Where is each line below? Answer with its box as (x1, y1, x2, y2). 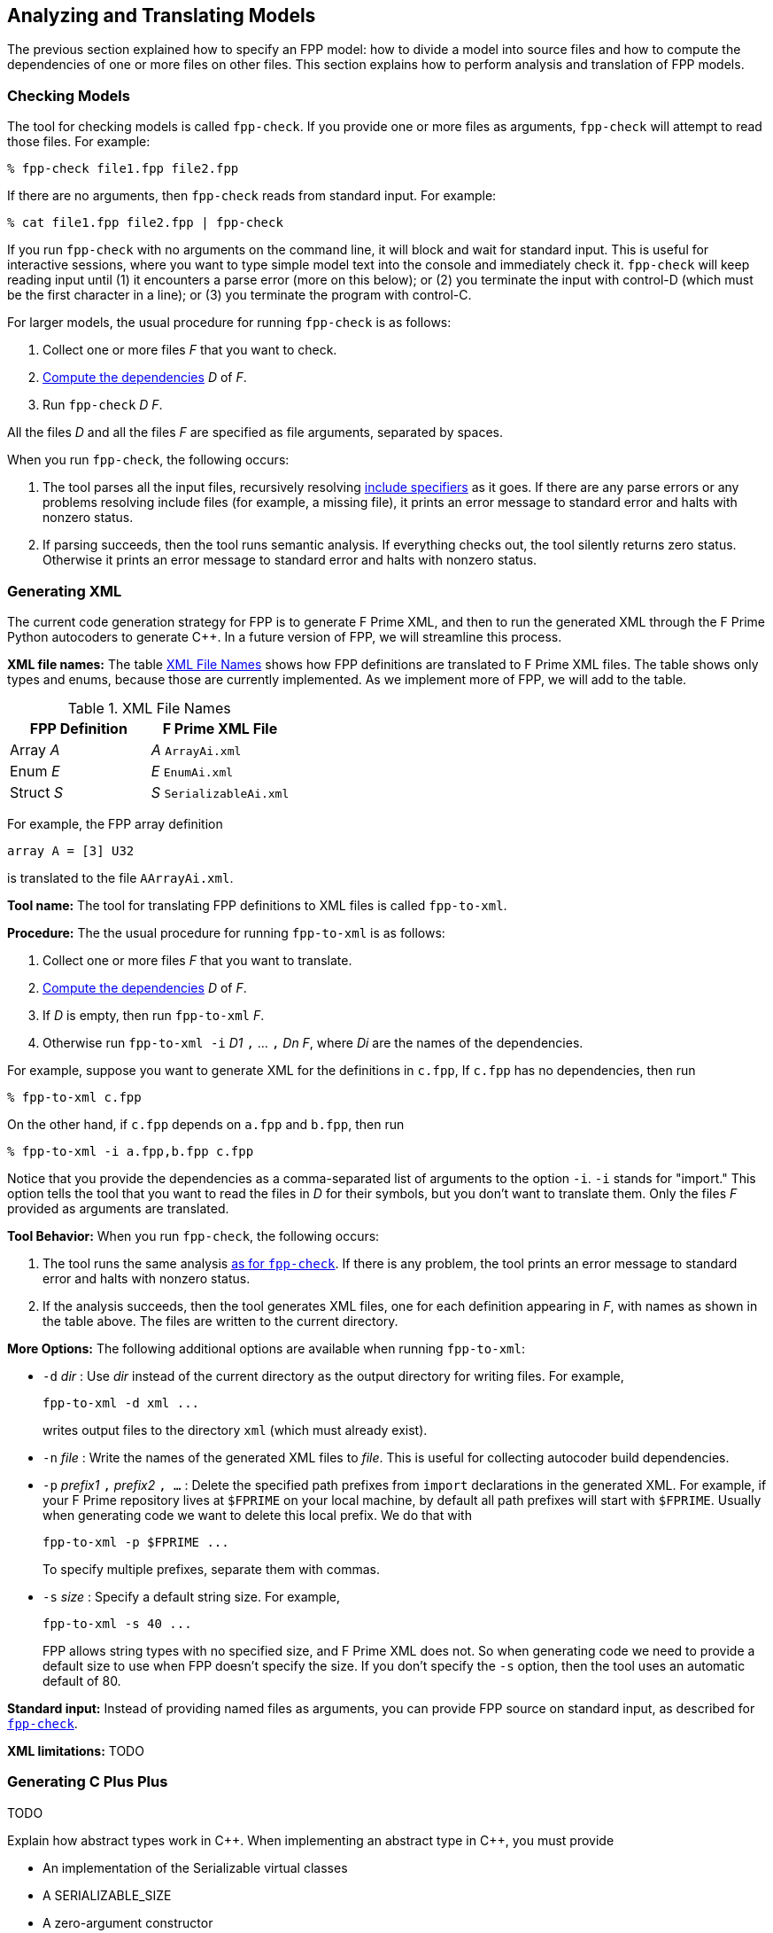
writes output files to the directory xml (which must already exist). (43, 1422, 428, 1438)
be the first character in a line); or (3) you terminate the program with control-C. (7, 287, 472, 303)
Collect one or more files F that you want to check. (43, 342, 337, 358)
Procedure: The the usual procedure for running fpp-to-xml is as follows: (7, 924, 445, 940)
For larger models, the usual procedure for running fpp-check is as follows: (7, 315, 452, 331)
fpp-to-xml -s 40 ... (43, 1616, 192, 1631)
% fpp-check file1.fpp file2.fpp (7, 161, 239, 176)
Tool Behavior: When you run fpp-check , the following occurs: (7, 1228, 380, 1243)
